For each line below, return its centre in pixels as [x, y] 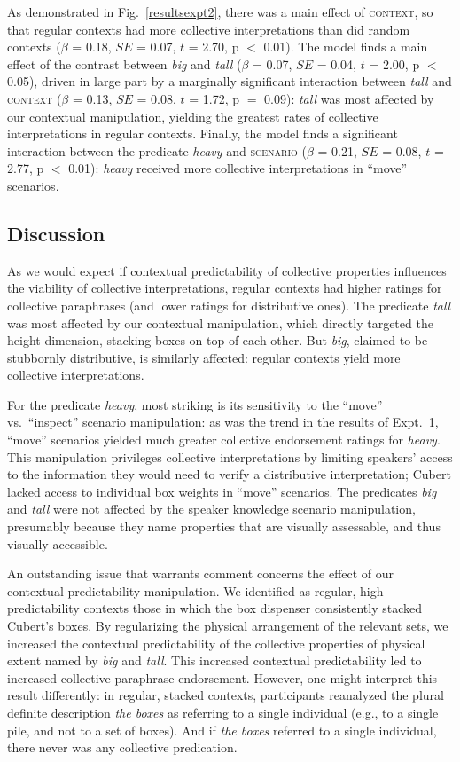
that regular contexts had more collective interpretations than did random [209, 29]
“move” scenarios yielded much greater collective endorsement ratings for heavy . [224, 440]
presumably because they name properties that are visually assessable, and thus [224, 526]
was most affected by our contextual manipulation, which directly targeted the [220, 322]
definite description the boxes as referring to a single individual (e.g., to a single [223, 712]
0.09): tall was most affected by [349, 98]
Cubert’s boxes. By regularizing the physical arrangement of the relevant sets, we [228, 626]
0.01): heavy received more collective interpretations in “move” [238, 168]
